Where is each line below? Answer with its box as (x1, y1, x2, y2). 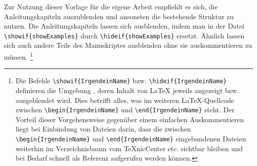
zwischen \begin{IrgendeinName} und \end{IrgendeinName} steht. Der (15, 104, 235, 115)
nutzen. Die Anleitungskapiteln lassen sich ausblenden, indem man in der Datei (4, 21, 245, 31)
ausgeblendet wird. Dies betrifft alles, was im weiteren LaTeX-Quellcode (15, 95, 234, 105)
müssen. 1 (4, 50, 33, 62)
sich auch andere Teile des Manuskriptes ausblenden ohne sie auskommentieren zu (4, 40, 252, 50)
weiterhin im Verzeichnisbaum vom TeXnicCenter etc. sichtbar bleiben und (15, 143, 243, 153)
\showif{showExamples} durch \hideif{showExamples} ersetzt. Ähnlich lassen (4, 30, 245, 40)
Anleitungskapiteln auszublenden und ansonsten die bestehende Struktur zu (4, 11, 234, 21)
